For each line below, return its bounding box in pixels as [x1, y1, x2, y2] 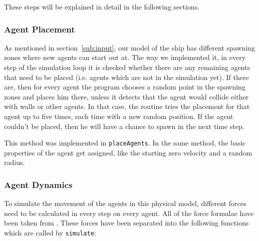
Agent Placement [4, 22, 75, 35]
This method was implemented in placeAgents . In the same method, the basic [4, 137, 246, 148]
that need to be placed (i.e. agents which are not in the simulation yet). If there [4, 71, 249, 82]
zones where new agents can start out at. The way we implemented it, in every [4, 52, 246, 62]
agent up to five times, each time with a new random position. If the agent [4, 110, 233, 121]
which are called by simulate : [4, 227, 96, 237]
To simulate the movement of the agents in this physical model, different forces [4, 198, 246, 208]
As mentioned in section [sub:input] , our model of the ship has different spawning [4, 42, 255, 52]
